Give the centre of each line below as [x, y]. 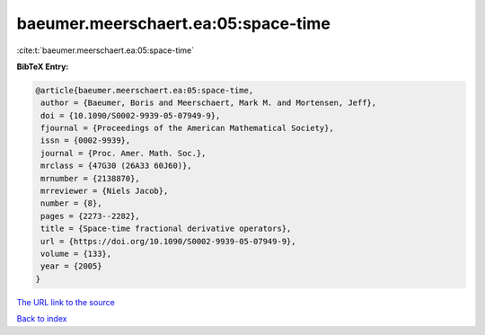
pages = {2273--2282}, [91, 216]
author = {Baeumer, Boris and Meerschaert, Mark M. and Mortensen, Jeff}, [209, 103]
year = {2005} [71, 266]
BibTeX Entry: [43, 66]
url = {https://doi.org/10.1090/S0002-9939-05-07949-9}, [168, 241]
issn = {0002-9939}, [86, 141]
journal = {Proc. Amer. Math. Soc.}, [123, 153]
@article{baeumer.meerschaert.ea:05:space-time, [145, 90]
